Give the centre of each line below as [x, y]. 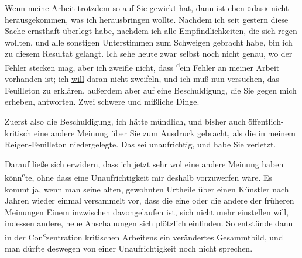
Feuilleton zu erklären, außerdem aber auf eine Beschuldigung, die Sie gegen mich [151, 90]
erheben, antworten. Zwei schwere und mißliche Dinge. [102, 102]
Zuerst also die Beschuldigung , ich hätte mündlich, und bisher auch [125, 121]
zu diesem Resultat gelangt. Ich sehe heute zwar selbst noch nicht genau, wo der [149, 54]
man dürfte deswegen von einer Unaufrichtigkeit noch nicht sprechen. [129, 248]
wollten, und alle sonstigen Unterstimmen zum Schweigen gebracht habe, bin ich [149, 42]
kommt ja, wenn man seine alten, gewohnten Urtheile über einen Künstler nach [147, 189]
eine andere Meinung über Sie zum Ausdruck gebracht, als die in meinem [165, 133]
